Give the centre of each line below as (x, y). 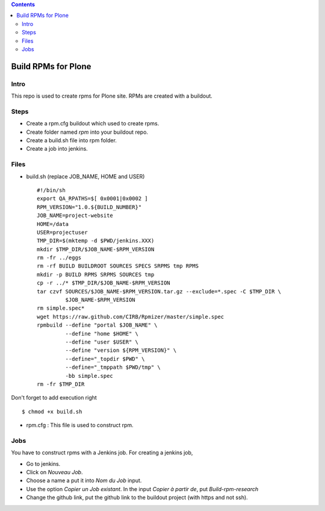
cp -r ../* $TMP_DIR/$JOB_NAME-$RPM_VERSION (104, 283)
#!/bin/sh (51, 190)
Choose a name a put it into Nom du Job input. (84, 481)
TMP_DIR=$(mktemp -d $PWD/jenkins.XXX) (96, 241)
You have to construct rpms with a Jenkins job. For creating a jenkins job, (102, 453)
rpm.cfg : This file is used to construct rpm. (80, 425)
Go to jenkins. (43, 463)
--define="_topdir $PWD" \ (105, 359)
